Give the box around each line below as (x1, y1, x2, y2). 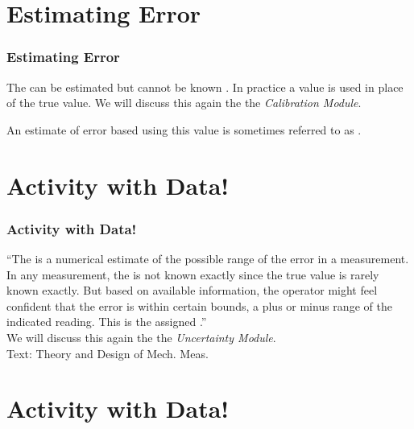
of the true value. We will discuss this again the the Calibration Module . (6, 94, 362, 111)
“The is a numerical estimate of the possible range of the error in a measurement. (6, 250, 409, 266)
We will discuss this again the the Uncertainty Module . (6, 328, 276, 345)
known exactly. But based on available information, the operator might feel (6, 282, 378, 299)
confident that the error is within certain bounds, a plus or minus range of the (6, 297, 392, 314)
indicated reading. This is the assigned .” (6, 313, 207, 330)
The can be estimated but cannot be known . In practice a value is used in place (6, 78, 404, 95)
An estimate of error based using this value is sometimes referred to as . (6, 121, 362, 138)
